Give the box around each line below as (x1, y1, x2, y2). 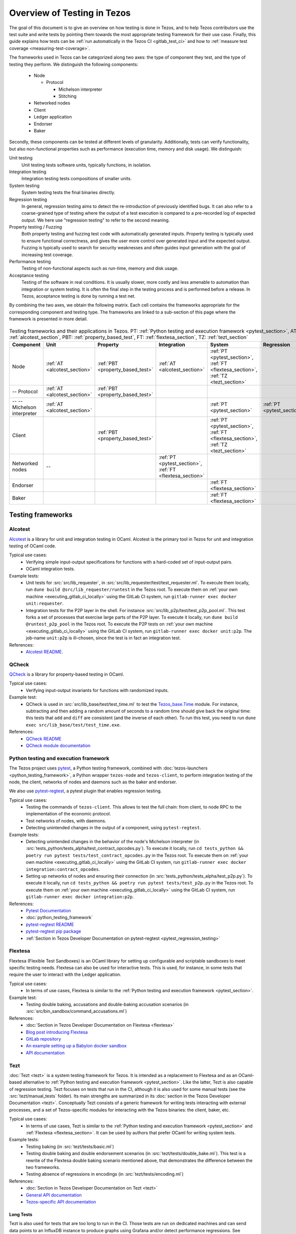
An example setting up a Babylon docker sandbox (26, 1043, 127, 1049)
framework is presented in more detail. (9, 316, 88, 322)
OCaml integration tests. (26, 566, 75, 572)
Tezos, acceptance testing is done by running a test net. (21, 293, 136, 299)
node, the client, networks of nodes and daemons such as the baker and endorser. (9, 779, 177, 785)
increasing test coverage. (21, 252, 74, 258)
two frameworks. (26, 1164, 61, 1170)
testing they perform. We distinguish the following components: (9, 61, 138, 67)
